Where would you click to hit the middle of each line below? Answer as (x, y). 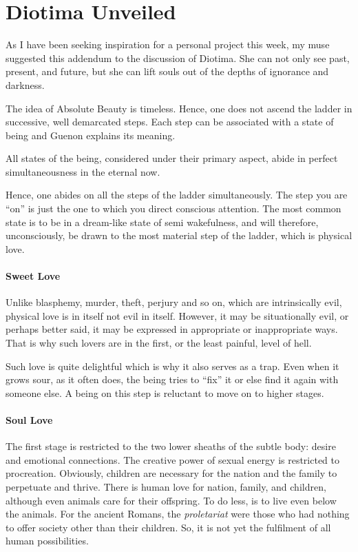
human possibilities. (47, 541)
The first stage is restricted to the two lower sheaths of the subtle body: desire (171, 446)
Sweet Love (33, 276)
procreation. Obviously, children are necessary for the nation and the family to (171, 473)
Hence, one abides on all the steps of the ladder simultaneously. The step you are (177, 195)
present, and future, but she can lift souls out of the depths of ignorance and (167, 71)
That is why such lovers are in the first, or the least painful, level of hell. (159, 343)
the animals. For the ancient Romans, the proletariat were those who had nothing (178, 514)
